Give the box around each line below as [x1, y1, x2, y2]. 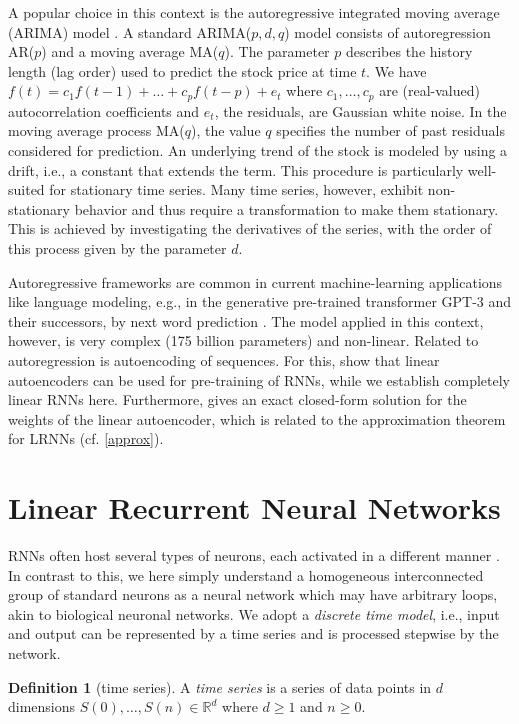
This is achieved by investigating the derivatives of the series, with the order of [8, 218, 492, 239]
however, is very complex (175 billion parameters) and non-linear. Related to [8, 330, 479, 351]
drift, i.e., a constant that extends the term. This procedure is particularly [8, 159, 464, 180]
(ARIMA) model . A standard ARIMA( [8, 21, 252, 42]
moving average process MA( [8, 120, 185, 141]
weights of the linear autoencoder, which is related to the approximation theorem [8, 408, 506, 429]
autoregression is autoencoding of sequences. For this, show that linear [8, 349, 440, 370]
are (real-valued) [379, 80, 480, 101]
